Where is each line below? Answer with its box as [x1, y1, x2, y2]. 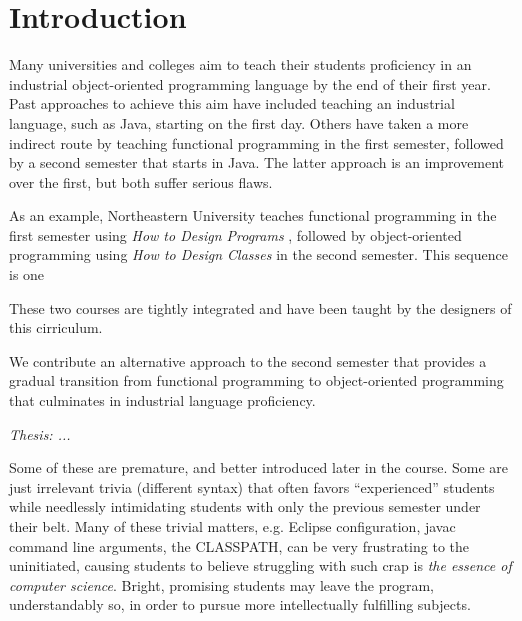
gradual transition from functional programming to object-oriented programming [9, 370, 504, 391]
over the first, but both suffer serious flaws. [9, 171, 273, 192]
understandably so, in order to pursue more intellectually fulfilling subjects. [9, 594, 471, 615]
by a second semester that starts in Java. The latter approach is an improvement [9, 152, 505, 173]
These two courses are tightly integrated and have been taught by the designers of [9, 297, 512, 318]
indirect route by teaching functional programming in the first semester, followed [9, 132, 504, 153]
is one [9, 264, 45, 285]
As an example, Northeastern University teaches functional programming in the [9, 205, 497, 226]
